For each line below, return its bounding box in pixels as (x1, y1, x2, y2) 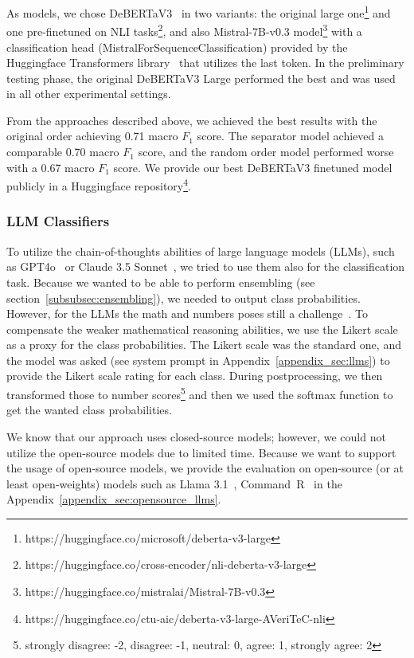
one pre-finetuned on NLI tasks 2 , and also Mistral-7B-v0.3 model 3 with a (6, 21, 362, 39)
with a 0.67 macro (6, 159, 95, 175)
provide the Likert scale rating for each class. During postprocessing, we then (6, 367, 383, 384)
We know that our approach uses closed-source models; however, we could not (6, 428, 386, 445)
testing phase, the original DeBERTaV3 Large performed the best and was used (6, 69, 396, 86)
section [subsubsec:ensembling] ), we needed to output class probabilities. (6, 289, 361, 306)
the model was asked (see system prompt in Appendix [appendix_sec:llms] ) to (6, 351, 390, 368)
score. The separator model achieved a (197, 127, 384, 144)
